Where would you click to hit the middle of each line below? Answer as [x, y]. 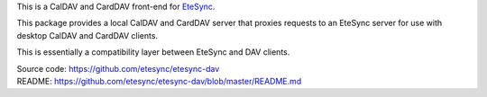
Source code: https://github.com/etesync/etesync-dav [118, 68]
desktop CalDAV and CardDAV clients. [87, 35]
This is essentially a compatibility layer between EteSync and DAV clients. [153, 52]
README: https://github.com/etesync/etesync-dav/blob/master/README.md [159, 81]
